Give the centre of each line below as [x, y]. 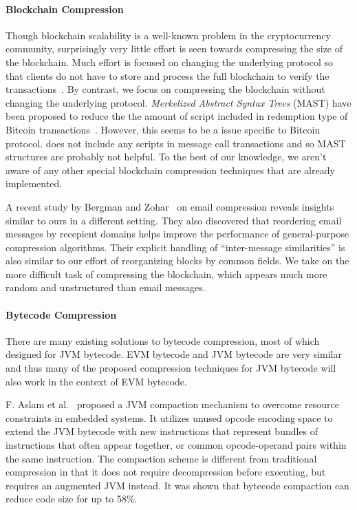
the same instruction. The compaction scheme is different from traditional [161, 458]
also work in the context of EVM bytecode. [96, 381]
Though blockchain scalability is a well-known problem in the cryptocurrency [168, 35]
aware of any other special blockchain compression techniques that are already [170, 170]
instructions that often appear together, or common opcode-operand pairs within [176, 445]
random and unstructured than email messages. [106, 287]
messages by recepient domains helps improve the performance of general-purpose [177, 234]
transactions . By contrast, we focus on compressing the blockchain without [165, 89]
